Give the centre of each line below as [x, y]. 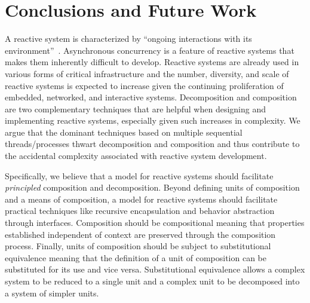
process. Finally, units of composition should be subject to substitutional [138, 246]
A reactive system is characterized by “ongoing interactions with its [128, 39]
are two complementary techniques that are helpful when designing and [135, 108]
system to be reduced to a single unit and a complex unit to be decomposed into [152, 281]
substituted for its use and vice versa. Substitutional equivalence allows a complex [155, 269]
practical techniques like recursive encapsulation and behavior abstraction [140, 211]
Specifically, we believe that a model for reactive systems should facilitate [139, 175]
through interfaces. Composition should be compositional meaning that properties [155, 223]
